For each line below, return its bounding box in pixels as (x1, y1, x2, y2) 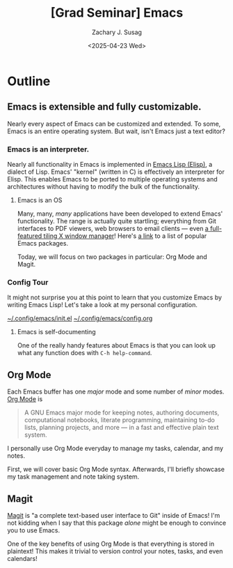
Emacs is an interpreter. (7, 144, 90, 154)
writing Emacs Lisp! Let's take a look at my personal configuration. (7, 301, 198, 309)
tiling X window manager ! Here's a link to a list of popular (43, 232, 207, 240)
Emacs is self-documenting (17, 328, 96, 336)
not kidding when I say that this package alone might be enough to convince (7, 518, 227, 527)
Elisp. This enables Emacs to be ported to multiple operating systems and (7, 175, 218, 184)
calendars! (7, 554, 38, 562)
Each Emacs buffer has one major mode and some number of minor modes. (7, 387, 225, 396)
